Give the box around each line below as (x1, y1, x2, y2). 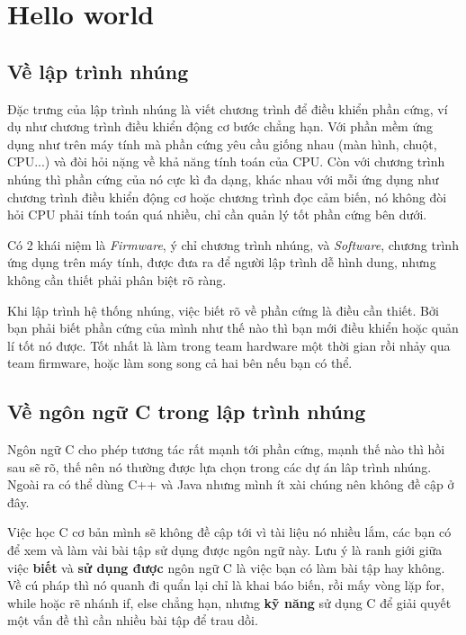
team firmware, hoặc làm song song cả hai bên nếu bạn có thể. (7, 353, 353, 372)
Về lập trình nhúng (7, 57, 189, 85)
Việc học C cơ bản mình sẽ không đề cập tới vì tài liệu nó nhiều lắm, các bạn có (7, 523, 452, 541)
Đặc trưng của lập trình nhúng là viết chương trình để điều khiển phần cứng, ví (7, 99, 448, 118)
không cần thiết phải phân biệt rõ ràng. (7, 270, 227, 289)
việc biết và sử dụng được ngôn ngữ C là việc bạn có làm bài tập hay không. (7, 558, 445, 577)
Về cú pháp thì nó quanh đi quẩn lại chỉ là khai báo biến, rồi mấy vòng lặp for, (7, 576, 444, 595)
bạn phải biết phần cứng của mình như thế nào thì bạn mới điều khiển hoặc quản (7, 318, 459, 337)
